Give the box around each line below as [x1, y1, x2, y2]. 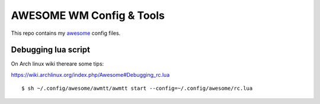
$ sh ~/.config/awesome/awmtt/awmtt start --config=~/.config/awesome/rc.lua [21, 85, 253, 92]
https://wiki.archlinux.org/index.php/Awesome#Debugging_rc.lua [11, 71, 170, 78]
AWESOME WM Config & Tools [11, 9, 165, 22]
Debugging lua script [11, 45, 90, 55]
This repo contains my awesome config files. [11, 30, 121, 37]
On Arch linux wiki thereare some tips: [11, 60, 104, 67]
